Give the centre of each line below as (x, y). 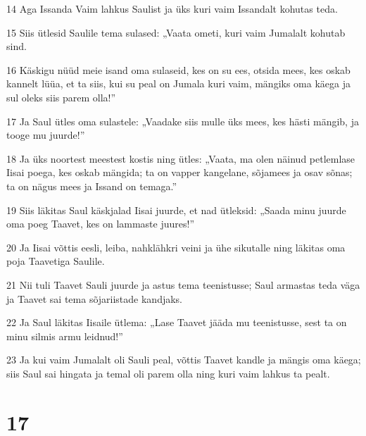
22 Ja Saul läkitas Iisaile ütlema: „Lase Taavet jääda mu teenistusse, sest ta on (177, 322)
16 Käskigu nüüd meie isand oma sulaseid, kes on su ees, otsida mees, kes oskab (178, 69)
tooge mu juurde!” (46, 135)
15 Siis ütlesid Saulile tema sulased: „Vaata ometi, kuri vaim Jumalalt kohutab (176, 32)
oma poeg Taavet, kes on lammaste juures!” (101, 224)
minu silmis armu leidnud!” (65, 336)
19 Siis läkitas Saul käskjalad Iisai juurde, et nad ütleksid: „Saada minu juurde (176, 210)
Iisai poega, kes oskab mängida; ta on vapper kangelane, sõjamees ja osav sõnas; (179, 172)
